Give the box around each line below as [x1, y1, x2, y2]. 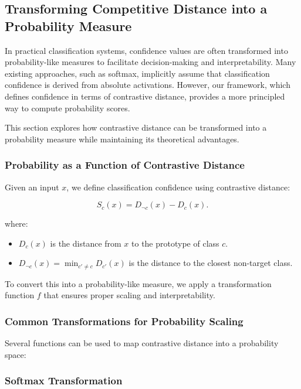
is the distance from [50, 237, 121, 249]
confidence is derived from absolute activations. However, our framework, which [5, 79, 290, 91]
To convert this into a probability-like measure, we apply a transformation [5, 277, 272, 289]
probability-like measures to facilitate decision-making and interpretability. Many [5, 56, 296, 68]
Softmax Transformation [5, 373, 123, 388]
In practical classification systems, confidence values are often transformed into [5, 44, 288, 56]
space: [5, 348, 26, 360]
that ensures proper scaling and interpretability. [43, 289, 215, 301]
